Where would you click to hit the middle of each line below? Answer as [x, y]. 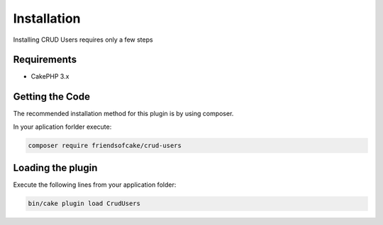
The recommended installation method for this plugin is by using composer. [123, 114]
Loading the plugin [55, 168]
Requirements [45, 60]
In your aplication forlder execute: [62, 127]
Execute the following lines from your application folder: [95, 185]
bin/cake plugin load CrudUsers [84, 204]
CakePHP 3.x [50, 76]
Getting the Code [51, 97]
